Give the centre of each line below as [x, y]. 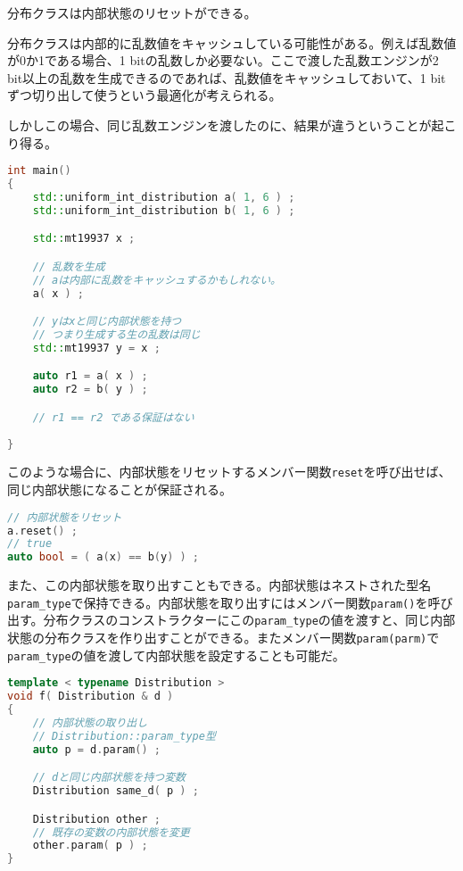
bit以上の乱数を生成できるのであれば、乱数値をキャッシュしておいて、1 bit [227, 77]
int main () [39, 171]
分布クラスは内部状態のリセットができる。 [132, 12]
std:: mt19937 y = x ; [96, 348]
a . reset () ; [42, 531]
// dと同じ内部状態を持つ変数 [109, 778]
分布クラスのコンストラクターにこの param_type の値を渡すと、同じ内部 [249, 620]
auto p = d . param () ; [96, 749]
